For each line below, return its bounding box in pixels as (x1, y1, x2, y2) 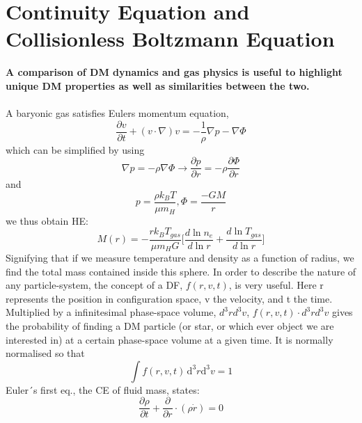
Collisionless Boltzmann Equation (6, 24, 335, 53)
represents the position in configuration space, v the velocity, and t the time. (6, 291, 333, 305)
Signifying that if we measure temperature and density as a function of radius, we (6, 250, 354, 265)
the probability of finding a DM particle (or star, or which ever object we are (6, 319, 334, 333)
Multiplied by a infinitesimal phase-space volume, (6, 305, 217, 319)
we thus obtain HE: (6, 213, 88, 228)
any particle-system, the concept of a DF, (6, 278, 183, 292)
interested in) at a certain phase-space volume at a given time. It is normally (6, 332, 333, 346)
